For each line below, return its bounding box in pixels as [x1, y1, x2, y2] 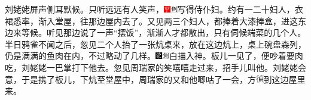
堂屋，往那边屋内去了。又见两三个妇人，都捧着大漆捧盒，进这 [54, 14, 298, 27]
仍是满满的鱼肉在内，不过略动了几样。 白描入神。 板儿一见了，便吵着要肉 [5, 49, 303, 62]
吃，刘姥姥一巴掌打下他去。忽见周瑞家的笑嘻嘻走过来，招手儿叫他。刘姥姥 [5, 61, 298, 73]
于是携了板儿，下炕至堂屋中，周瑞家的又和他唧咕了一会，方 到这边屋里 [21, 73, 306, 85]
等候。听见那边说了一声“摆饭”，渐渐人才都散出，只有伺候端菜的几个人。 [21, 26, 306, 39]
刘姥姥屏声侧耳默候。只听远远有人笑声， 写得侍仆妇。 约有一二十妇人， [5, 3, 295, 15]
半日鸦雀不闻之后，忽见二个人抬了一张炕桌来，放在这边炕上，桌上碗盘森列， [5, 37, 306, 50]
